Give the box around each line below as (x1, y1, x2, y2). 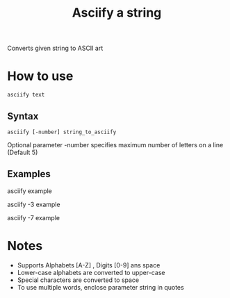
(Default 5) (7, 148, 38, 156)
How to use (7, 68, 74, 84)
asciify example (7, 186, 52, 195)
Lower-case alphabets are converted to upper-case (17, 268, 165, 276)
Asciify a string (72, 5, 162, 21)
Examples (7, 168, 51, 180)
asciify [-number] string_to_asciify (7, 129, 117, 135)
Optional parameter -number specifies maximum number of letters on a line (7, 140, 224, 149)
